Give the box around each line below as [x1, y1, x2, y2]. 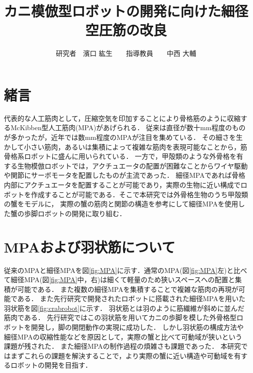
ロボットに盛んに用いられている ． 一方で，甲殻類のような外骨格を [24, 151, 237, 161]
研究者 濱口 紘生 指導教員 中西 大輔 [56, 48, 196, 58]
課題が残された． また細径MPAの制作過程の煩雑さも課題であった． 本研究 [4, 341, 241, 351]
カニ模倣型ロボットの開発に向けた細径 [4, 1, 249, 21]
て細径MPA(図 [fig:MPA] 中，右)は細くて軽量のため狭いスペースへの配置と [4, 274, 235, 285]
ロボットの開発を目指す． [10, 360, 92, 370]
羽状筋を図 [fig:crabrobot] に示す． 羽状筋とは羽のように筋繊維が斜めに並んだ [4, 303, 245, 313]
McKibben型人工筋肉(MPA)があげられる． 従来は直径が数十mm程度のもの [10, 122, 246, 133]
